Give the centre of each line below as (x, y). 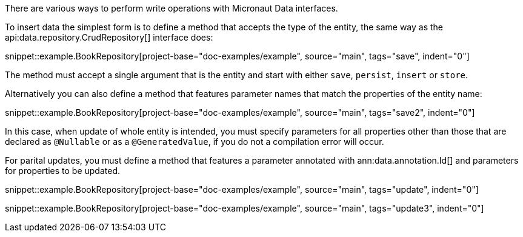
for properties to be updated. (63, 171)
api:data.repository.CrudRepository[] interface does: (109, 37)
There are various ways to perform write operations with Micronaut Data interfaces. (172, 8)
